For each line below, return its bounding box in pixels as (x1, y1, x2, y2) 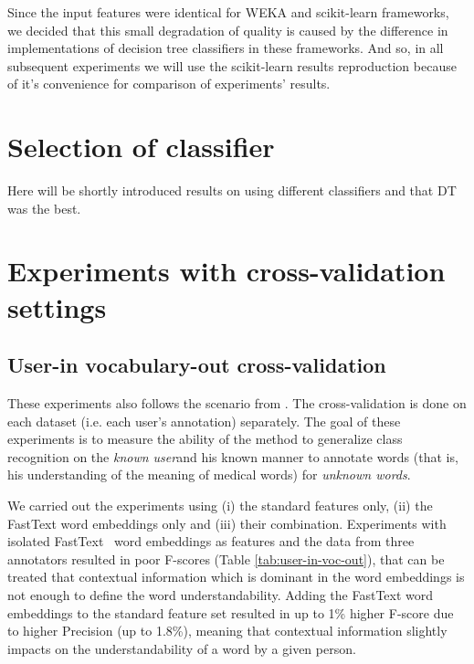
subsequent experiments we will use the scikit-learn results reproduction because (7, 56, 457, 75)
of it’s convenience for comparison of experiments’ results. (7, 74, 331, 93)
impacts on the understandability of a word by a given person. (7, 638, 356, 658)
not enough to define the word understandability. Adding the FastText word (7, 585, 434, 604)
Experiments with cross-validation (7, 252, 446, 290)
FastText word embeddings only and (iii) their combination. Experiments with (7, 513, 447, 532)
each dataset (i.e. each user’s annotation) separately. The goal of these (7, 411, 401, 430)
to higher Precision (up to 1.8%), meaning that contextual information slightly (7, 621, 448, 640)
